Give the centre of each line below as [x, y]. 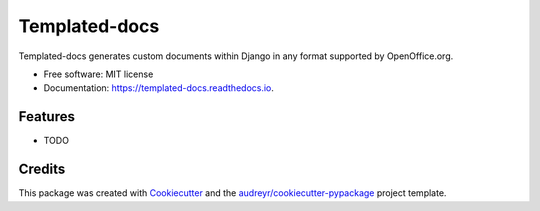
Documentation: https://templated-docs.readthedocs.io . [159, 88]
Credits [42, 169]
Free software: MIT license [98, 74]
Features [46, 116]
